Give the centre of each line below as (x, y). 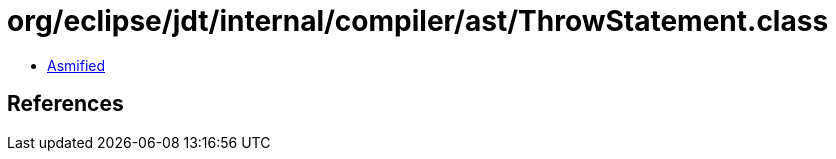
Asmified (76, 65)
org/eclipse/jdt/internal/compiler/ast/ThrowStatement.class (418, 21)
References (65, 104)
